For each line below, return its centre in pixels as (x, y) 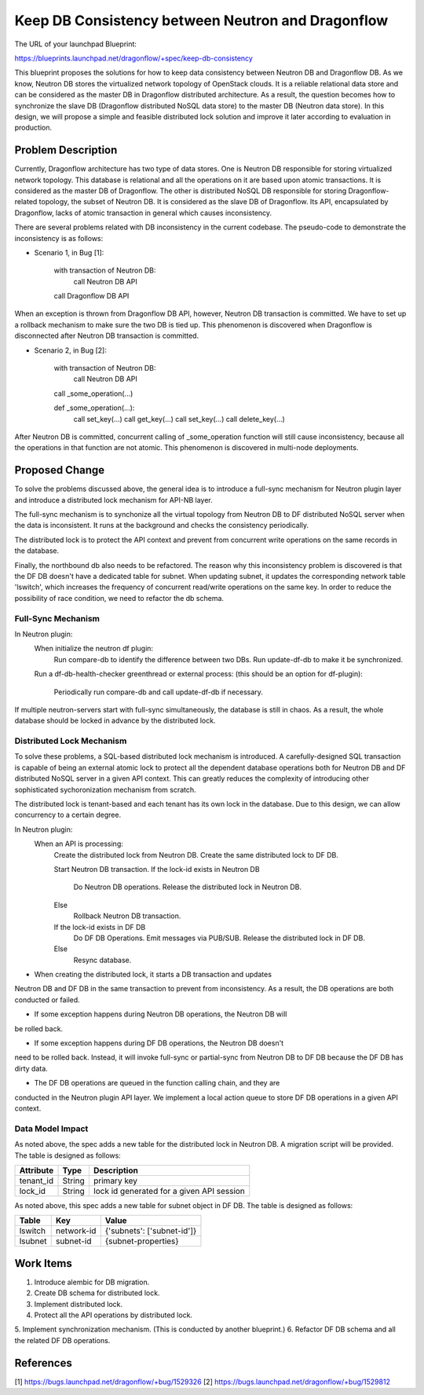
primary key (115, 1181)
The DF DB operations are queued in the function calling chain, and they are (157, 1083)
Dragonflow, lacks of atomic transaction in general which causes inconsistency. (143, 213)
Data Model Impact (51, 1129)
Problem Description (66, 150)
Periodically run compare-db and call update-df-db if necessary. (158, 692)
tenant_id (37, 1181)
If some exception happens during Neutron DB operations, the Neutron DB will (161, 1014)
